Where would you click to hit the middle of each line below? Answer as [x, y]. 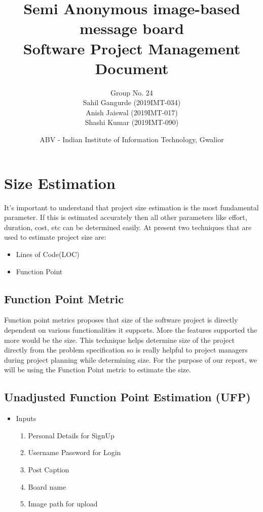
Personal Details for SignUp [71, 435]
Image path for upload [63, 504]
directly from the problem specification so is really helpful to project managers [126, 350]
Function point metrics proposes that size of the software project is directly [121, 320]
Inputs [26, 418]
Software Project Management [132, 48]
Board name [47, 486]
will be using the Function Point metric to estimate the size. [98, 370]
